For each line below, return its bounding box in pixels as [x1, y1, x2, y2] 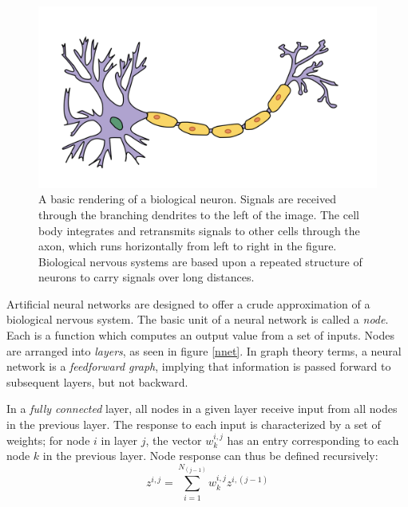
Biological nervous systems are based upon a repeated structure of [38, 253, 362, 269]
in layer [101, 431, 138, 448]
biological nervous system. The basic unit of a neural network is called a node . [6, 311, 389, 328]
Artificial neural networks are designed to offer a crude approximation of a [6, 295, 370, 312]
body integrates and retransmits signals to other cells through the [38, 222, 360, 238]
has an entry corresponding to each [227, 431, 399, 448]
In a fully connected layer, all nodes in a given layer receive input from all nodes [6, 400, 398, 417]
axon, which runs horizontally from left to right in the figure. [38, 238, 337, 254]
